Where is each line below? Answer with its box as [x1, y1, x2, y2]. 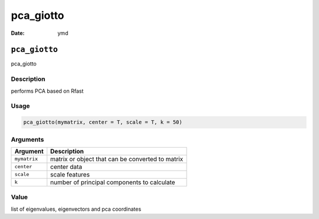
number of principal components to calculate [50, 178, 175, 186]
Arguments [11, 135, 44, 143]
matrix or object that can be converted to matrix [50, 155, 183, 163]
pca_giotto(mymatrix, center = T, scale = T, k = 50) [23, 119, 183, 126]
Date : [11, 30, 25, 37]
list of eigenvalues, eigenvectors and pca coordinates [11, 205, 142, 213]
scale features [50, 170, 90, 178]
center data [50, 162, 83, 171]
